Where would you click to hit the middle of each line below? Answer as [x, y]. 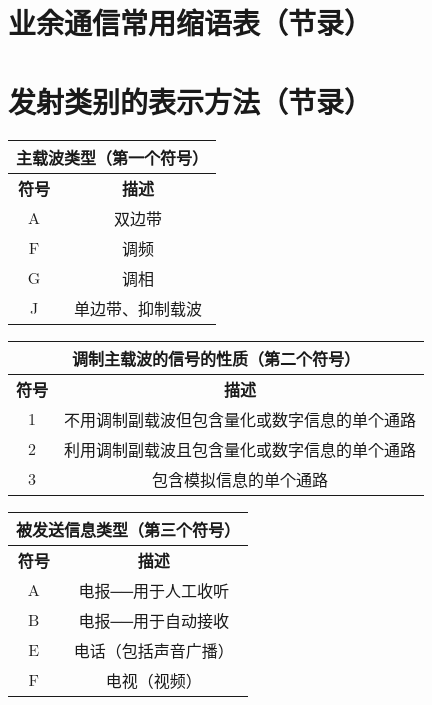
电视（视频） [153, 680]
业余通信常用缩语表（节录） [190, 22]
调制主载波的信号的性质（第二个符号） [216, 358]
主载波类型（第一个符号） [112, 157]
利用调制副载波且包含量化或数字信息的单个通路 [240, 449]
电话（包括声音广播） [153, 650]
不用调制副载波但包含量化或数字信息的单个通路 [240, 419]
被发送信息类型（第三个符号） [128, 529]
